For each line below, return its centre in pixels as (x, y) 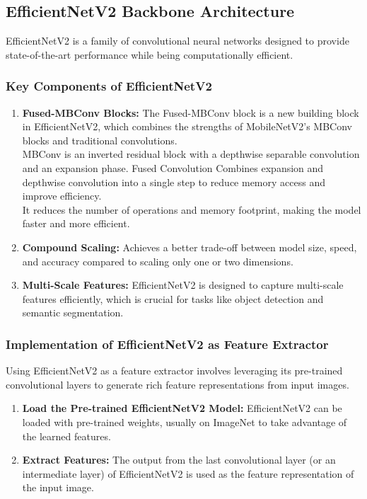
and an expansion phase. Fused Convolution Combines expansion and (173, 167)
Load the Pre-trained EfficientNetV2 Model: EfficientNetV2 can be (182, 408)
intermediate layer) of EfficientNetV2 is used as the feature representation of (188, 473)
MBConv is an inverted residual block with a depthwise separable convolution (191, 154)
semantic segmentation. (73, 312)
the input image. (58, 487)
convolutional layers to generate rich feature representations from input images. (177, 384)
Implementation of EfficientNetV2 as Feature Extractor (167, 344)
